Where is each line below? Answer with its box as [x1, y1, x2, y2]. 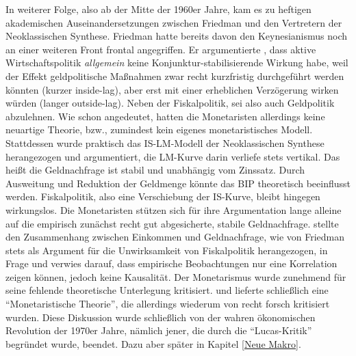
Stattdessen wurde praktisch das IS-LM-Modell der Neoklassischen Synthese [5, 135, 325, 150]
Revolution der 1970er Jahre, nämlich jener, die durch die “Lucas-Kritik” [5, 323, 312, 338]
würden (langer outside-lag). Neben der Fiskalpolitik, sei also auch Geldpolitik [5, 96, 335, 110]
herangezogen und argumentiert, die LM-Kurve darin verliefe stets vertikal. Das [5, 149, 340, 163]
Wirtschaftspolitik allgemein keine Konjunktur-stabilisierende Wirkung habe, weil [5, 55, 348, 70]
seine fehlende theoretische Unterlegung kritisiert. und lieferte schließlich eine [5, 283, 329, 297]
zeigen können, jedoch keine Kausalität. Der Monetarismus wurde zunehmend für [5, 269, 346, 284]
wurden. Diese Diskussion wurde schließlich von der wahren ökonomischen [5, 310, 316, 324]
